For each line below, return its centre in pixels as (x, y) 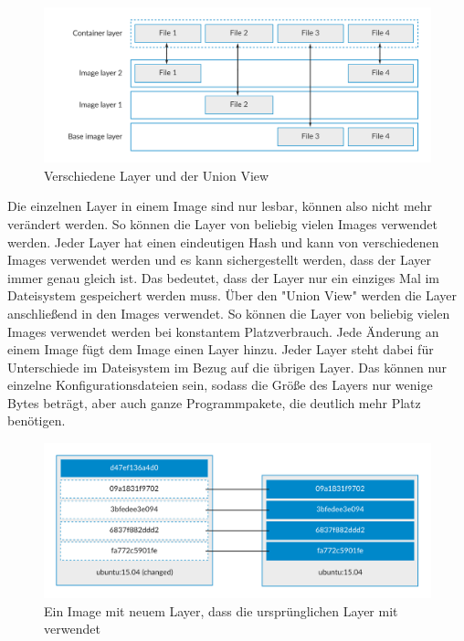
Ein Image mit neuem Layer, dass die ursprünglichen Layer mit (221, 610)
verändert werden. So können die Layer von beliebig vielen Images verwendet (223, 223)
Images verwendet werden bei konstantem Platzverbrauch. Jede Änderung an (223, 331)
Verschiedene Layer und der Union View (157, 175)
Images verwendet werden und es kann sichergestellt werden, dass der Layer (219, 260)
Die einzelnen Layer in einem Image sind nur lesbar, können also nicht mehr (220, 206)
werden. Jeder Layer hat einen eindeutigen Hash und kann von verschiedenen (223, 242)
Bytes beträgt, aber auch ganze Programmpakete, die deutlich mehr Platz (214, 402)
